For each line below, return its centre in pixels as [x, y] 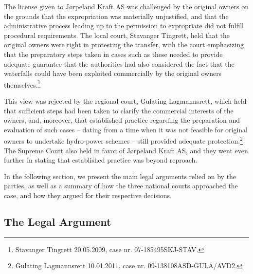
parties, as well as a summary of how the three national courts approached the [121, 186]
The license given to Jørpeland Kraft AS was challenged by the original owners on [126, 6]
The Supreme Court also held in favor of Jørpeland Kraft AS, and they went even [126, 150]
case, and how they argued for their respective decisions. [88, 195]
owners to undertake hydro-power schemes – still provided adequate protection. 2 [123, 140]
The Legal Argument [58, 221]
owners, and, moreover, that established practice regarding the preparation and [122, 120]
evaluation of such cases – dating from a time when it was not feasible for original [126, 129]
